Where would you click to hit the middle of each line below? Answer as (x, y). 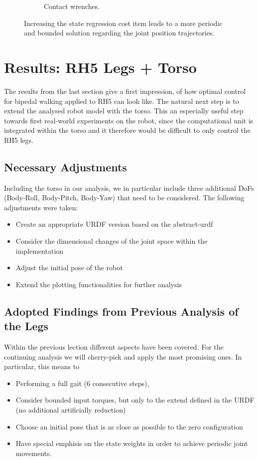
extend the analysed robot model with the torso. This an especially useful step (124, 111)
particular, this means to (42, 366)
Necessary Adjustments (65, 167)
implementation (40, 250)
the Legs (26, 326)
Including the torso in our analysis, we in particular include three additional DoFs (129, 188)
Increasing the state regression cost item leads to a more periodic (123, 23)
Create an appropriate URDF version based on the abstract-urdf (114, 224)
